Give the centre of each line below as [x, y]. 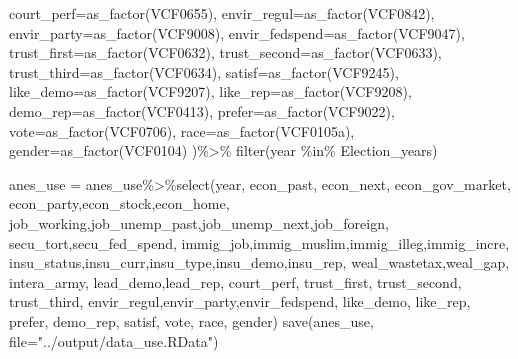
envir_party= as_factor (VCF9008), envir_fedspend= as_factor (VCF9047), [237, 32]
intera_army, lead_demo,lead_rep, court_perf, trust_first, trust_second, [235, 281]
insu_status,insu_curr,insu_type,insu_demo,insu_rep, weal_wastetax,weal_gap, [259, 262]
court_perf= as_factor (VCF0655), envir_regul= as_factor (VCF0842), [222, 13]
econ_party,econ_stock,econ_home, [119, 203]
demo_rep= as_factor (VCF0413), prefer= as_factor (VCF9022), [202, 110]
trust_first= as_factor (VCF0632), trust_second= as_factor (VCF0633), [225, 52]
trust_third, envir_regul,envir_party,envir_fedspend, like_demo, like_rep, [240, 301]
